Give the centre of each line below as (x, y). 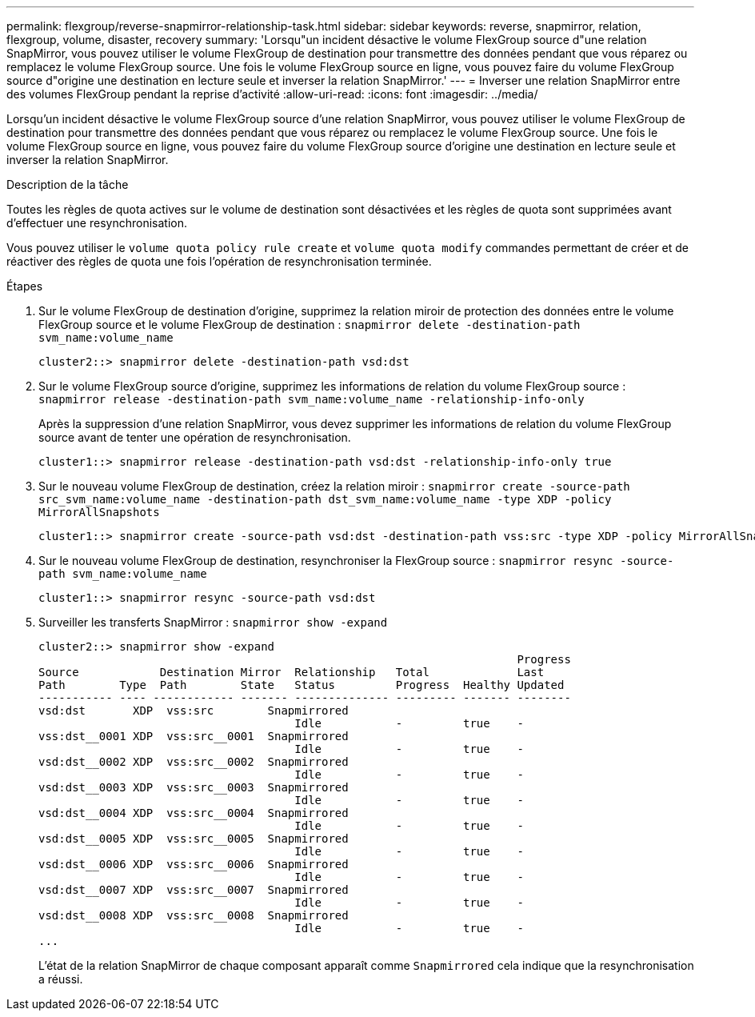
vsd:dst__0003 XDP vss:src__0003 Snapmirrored (194, 787)
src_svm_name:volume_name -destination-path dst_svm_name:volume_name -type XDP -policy (325, 499)
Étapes (25, 286)
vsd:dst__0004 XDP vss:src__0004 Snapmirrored (194, 813)
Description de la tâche (68, 184)
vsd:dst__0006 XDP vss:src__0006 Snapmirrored (194, 864)
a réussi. (61, 979)
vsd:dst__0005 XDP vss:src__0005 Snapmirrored (194, 839)
